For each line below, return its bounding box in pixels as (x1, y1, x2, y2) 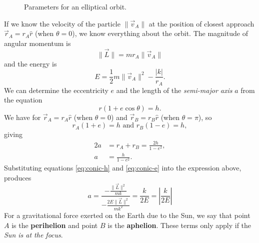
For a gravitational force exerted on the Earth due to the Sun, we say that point (4, 209, 250, 220)
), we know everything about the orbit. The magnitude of (72, 28, 248, 38)
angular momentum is (4, 37, 71, 48)
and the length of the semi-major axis (116, 84, 232, 95)
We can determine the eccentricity (4, 84, 108, 95)
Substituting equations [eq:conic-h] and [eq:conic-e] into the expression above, (4, 162, 241, 173)
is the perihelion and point (11, 219, 98, 230)
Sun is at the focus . (4, 229, 63, 240)
